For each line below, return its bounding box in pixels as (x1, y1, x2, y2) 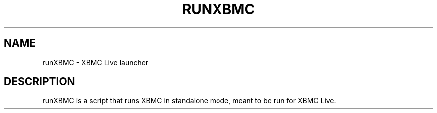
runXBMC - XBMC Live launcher (42, 58, 149, 67)
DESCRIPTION (4, 75, 75, 88)
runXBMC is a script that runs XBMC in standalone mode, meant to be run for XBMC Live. (42, 96, 336, 105)
